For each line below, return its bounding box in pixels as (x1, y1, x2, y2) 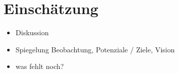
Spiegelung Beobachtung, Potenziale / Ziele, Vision (15, 44, 175, 54)
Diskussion (15, 27, 49, 38)
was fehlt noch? (15, 61, 64, 71)
